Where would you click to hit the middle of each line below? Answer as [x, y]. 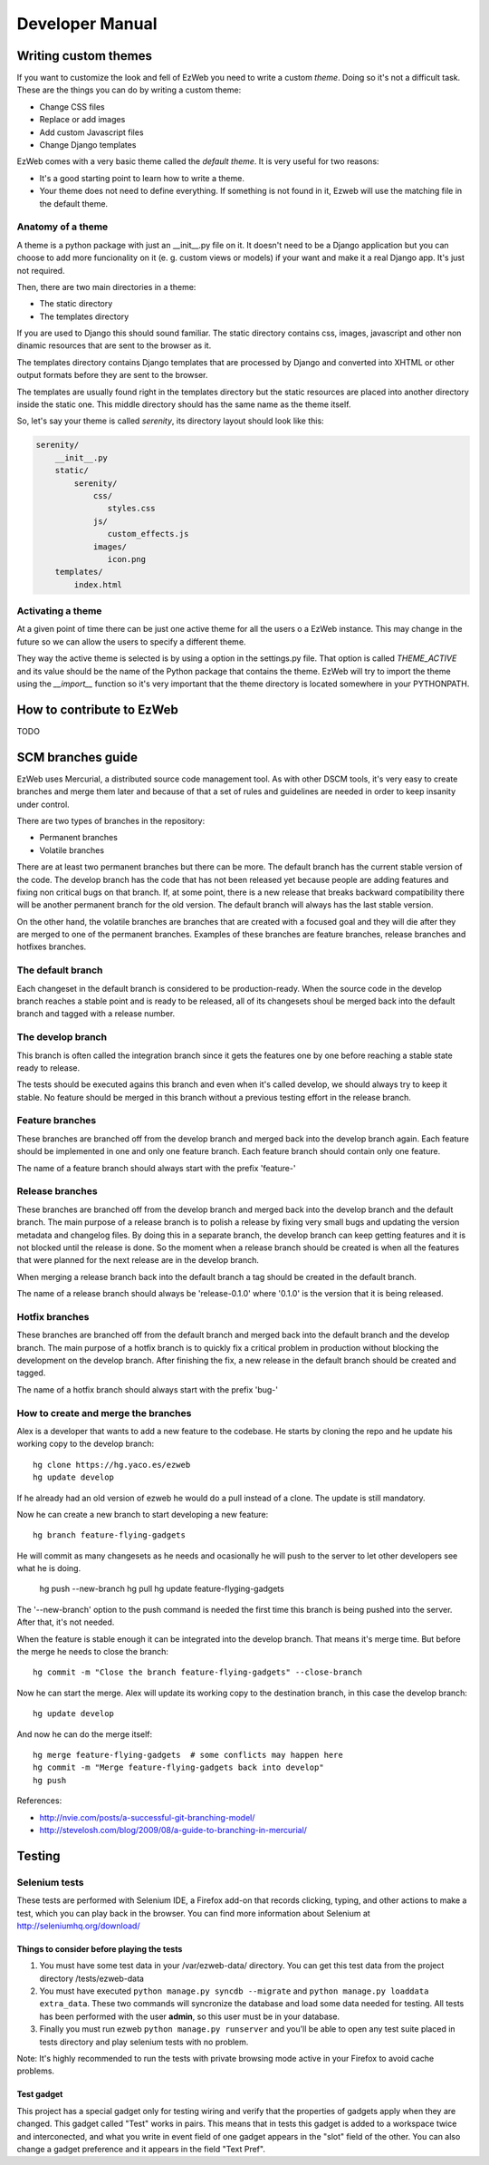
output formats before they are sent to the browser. [112, 375]
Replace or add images [82, 120]
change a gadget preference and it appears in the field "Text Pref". [141, 2149]
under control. [43, 804]
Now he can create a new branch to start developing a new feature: [143, 1514]
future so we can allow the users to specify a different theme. [131, 641]
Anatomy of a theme [62, 227]
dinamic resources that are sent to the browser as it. [114, 345]
